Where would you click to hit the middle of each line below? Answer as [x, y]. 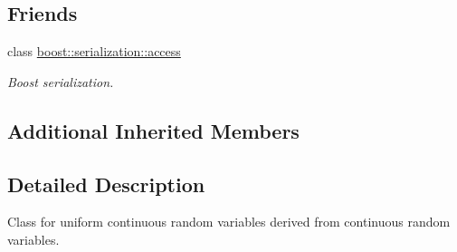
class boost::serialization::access [94, 51]
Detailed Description [106, 184]
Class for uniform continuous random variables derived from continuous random [229, 222]
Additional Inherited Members [153, 130]
